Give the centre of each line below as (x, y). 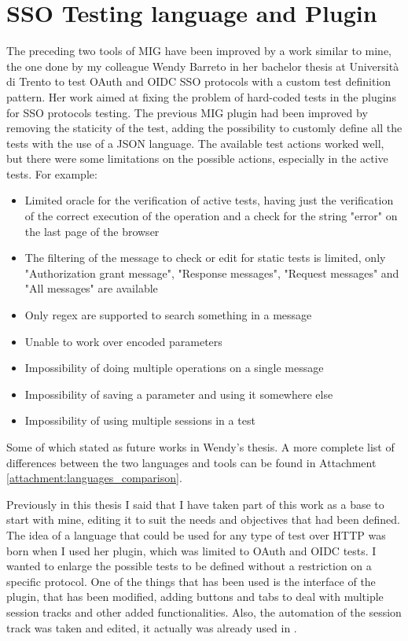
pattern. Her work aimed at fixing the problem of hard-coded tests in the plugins (201, 96)
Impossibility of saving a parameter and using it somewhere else (179, 394)
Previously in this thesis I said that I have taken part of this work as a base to (195, 504)
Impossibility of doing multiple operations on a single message (174, 368)
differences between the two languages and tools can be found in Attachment (191, 462)
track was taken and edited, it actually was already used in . (152, 627)
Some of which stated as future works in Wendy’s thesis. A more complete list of (200, 447)
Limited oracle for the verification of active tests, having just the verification (209, 200)
